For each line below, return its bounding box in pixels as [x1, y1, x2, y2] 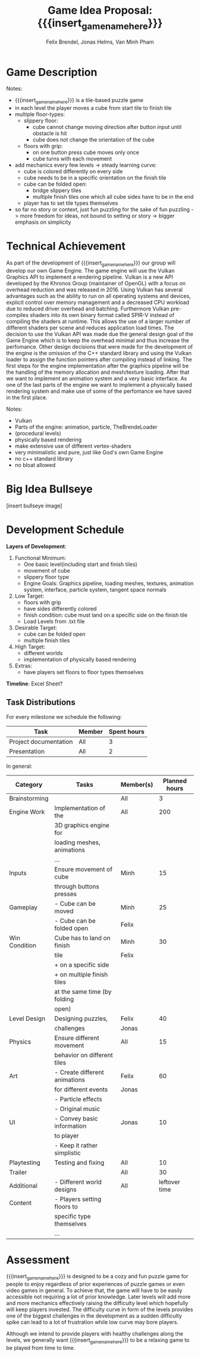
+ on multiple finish [54, 970, 108, 978]
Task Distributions [6, 697, 76, 707]
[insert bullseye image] [6, 502, 62, 509]
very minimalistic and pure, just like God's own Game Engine [14, 448, 164, 456]
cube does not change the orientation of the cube [32, 136, 155, 143]
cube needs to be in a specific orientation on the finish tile [23, 174, 167, 181]
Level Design [9, 1014, 46, 1023]
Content [9, 1198, 32, 1207]
